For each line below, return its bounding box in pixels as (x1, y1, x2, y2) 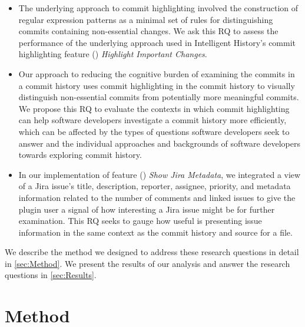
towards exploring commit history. (18, 148, 142, 161)
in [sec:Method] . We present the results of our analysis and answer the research (5, 257, 290, 269)
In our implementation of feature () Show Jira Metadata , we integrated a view (18, 168, 301, 180)
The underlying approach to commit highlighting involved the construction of (18, 2, 299, 14)
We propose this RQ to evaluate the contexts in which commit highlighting (18, 102, 290, 114)
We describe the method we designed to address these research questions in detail (5, 246, 299, 258)
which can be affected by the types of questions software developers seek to (18, 125, 290, 137)
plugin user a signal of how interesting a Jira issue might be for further (18, 203, 275, 215)
